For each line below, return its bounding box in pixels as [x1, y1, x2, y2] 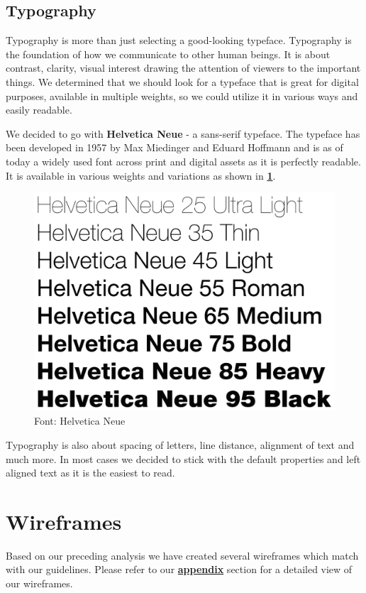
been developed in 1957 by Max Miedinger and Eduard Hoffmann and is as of [6, 140, 343, 155]
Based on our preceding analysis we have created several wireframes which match [6, 548, 359, 562]
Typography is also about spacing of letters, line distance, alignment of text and [6, 437, 355, 452]
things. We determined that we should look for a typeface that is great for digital [6, 74, 359, 89]
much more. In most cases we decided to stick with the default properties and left [6, 451, 361, 466]
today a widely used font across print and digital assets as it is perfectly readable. [6, 153, 361, 168]
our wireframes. [6, 576, 73, 591]
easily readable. [6, 102, 72, 117]
